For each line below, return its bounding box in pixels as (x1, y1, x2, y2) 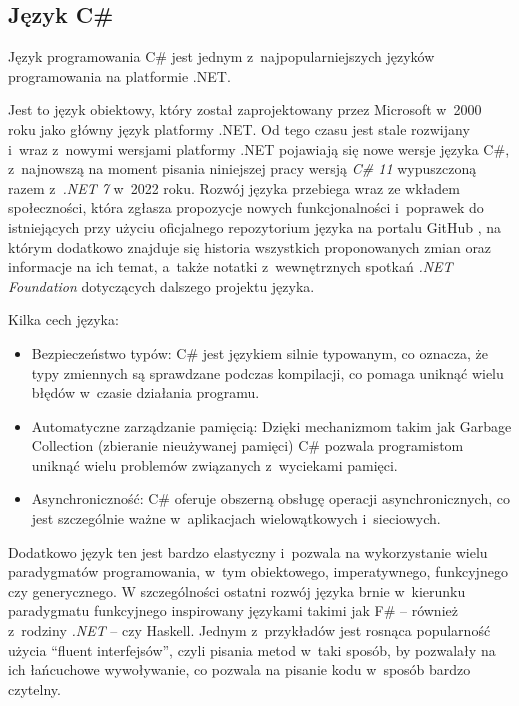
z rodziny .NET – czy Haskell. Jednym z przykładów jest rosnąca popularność (8, 620, 491, 641)
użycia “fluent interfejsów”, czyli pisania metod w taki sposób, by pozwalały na (8, 639, 496, 660)
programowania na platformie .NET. (8, 65, 231, 86)
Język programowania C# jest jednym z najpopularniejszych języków (8, 46, 435, 67)
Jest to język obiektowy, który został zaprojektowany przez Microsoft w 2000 (8, 99, 482, 120)
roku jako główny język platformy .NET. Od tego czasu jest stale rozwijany (8, 118, 470, 139)
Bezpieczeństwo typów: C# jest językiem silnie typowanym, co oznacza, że (31, 342, 488, 363)
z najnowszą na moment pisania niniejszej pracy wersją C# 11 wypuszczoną (8, 158, 477, 179)
